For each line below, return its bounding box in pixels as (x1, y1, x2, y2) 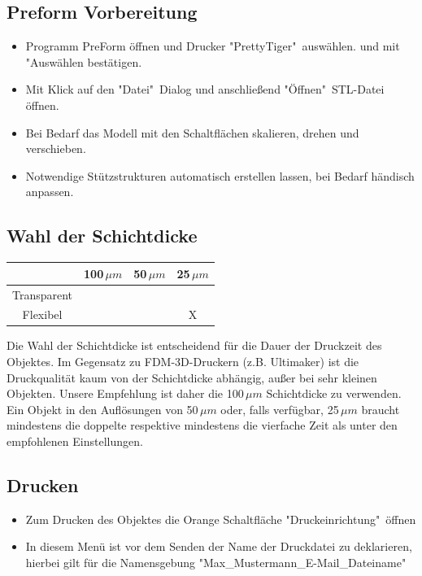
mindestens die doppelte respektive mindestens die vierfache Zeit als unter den (7, 417, 398, 434)
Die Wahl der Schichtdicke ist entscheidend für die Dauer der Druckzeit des (7, 337, 382, 354)
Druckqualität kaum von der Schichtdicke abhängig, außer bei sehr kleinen (7, 369, 377, 386)
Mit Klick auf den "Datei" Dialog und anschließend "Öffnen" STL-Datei (25, 81, 385, 98)
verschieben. (25, 140, 86, 157)
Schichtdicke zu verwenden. (266, 385, 402, 402)
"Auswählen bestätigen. (25, 53, 142, 70)
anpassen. (25, 183, 74, 200)
